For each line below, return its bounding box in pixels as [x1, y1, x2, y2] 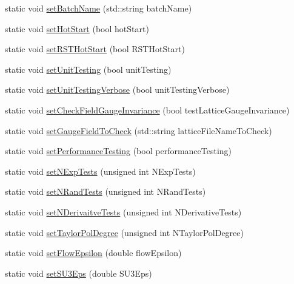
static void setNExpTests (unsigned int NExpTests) [5, 164, 196, 177]
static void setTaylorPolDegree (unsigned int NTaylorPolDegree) [5, 226, 244, 238]
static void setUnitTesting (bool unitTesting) [5, 63, 172, 75]
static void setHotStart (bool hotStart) [5, 22, 149, 35]
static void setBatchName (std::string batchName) [5, 2, 192, 14]
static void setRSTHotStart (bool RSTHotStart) [5, 42, 185, 55]
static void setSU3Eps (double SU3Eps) [5, 266, 152, 279]
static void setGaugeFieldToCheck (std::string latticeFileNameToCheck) [5, 124, 272, 137]
